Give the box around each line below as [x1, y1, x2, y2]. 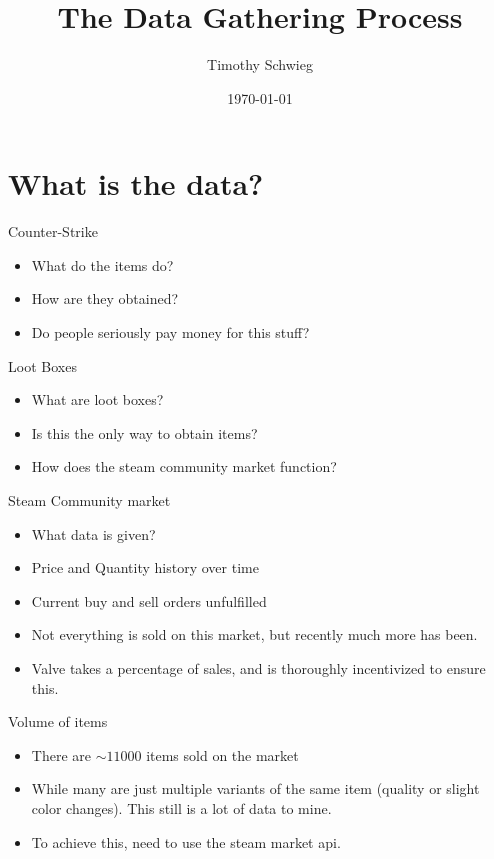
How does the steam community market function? [31, 456, 337, 477]
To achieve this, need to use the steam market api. [31, 831, 341, 852]
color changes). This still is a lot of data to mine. [31, 797, 332, 818]
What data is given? [31, 523, 156, 544]
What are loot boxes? [31, 389, 164, 410]
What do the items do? [31, 254, 174, 275]
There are [31, 744, 91, 765]
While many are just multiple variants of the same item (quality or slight [31, 778, 480, 799]
